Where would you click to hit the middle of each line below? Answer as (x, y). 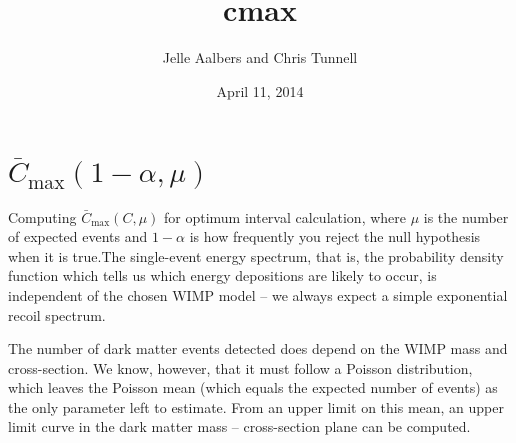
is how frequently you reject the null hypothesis (335, 236)
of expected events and (78, 236)
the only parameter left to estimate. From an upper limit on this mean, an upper (256, 406)
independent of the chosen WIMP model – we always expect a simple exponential (258, 294)
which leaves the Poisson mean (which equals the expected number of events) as (253, 387)
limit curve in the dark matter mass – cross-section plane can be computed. (239, 426)
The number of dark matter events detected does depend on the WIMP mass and (258, 348)
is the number (466, 216)
